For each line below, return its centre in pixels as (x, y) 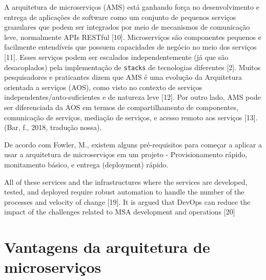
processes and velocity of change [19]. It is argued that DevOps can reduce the (127, 201)
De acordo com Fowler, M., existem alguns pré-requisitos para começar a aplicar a (133, 144)
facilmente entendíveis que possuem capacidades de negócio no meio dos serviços (130, 47)
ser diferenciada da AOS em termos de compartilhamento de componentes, (121, 107)
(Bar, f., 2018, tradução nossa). (53, 127)
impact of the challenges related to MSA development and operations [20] (120, 212)
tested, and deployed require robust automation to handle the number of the (124, 192)
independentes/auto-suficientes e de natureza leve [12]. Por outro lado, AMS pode (132, 97)
